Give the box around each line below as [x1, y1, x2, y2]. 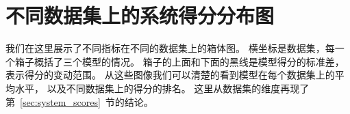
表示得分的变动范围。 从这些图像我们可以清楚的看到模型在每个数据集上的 [5, 68, 335, 82]
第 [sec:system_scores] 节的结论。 [5, 94, 153, 109]
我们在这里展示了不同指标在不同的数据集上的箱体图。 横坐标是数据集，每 [5, 41, 335, 55]
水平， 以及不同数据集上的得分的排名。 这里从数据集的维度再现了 [14, 81, 310, 95]
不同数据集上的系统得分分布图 [5, 1, 275, 29]
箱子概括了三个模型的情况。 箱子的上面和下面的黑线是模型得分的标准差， [14, 54, 345, 68]
